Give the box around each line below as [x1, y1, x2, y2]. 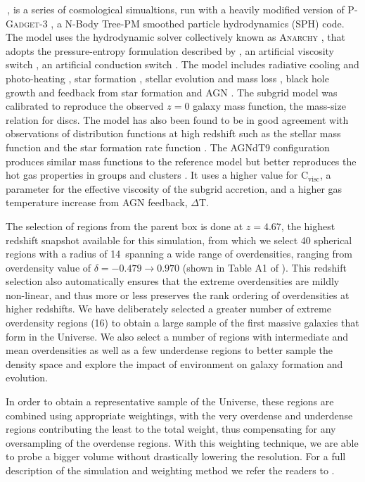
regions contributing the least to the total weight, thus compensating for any [6, 421, 336, 436]
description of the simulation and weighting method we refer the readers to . [6, 463, 335, 477]
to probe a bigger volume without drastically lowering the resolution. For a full [6, 449, 346, 464]
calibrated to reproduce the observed [6, 99, 164, 113]
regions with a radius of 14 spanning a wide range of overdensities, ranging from [6, 246, 352, 261]
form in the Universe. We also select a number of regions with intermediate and [6, 329, 348, 343]
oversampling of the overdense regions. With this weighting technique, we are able [6, 435, 359, 450]
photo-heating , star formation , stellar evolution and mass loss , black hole [6, 70, 329, 85]
